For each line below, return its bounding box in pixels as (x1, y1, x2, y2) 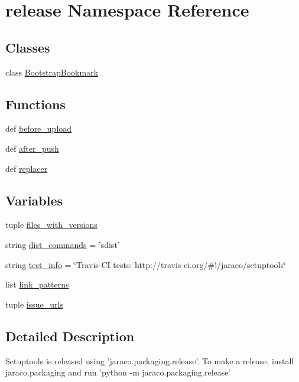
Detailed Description (5, 327, 135, 345)
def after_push (5, 142, 59, 154)
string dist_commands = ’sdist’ (5, 238, 120, 250)
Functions (5, 94, 66, 113)
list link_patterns (5, 278, 69, 290)
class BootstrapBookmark (5, 66, 99, 78)
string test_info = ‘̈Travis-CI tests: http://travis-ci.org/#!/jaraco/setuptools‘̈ (5, 258, 286, 270)
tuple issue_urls (5, 298, 63, 310)
